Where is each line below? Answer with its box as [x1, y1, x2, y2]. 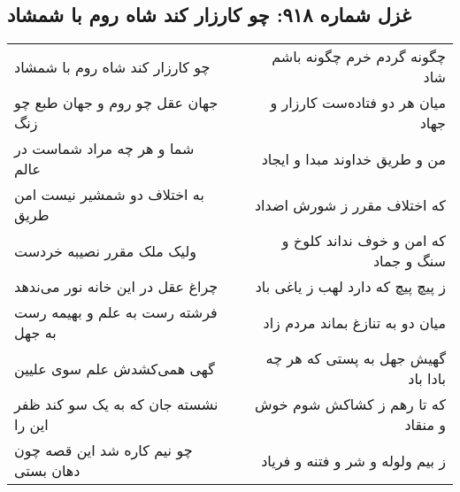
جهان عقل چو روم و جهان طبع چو [14, 92, 218, 113]
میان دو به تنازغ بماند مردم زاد [263, 311, 446, 333]
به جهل [14, 322, 57, 343]
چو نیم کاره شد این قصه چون [14, 440, 193, 461]
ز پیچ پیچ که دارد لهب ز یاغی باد [255, 276, 446, 297]
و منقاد [404, 414, 446, 435]
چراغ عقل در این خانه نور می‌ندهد [14, 276, 218, 297]
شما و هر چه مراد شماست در [14, 138, 195, 159]
